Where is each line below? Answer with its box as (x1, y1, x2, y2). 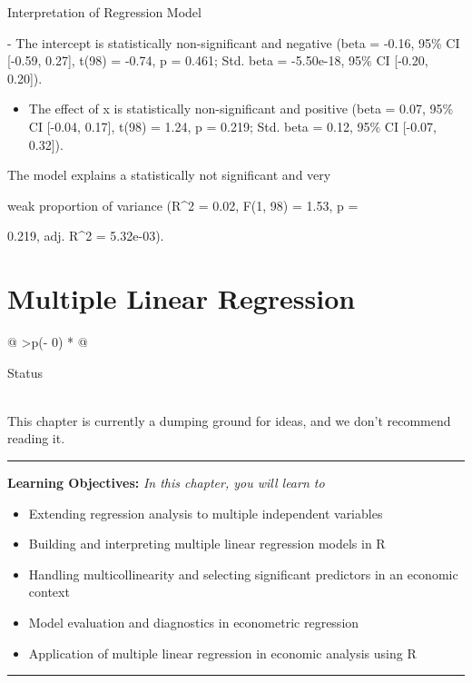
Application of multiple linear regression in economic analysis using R (28, 643, 417, 662)
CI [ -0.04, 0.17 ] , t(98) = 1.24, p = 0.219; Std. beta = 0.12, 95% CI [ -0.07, (28, 116, 438, 135)
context (28, 582, 70, 601)
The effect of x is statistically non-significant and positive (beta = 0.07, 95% (28, 99, 454, 118)
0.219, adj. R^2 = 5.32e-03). (7, 226, 164, 245)
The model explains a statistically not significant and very (7, 165, 331, 184)
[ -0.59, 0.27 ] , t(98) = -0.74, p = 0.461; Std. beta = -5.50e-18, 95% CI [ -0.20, (7, 51, 428, 70)
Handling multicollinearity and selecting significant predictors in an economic (28, 564, 458, 583)
